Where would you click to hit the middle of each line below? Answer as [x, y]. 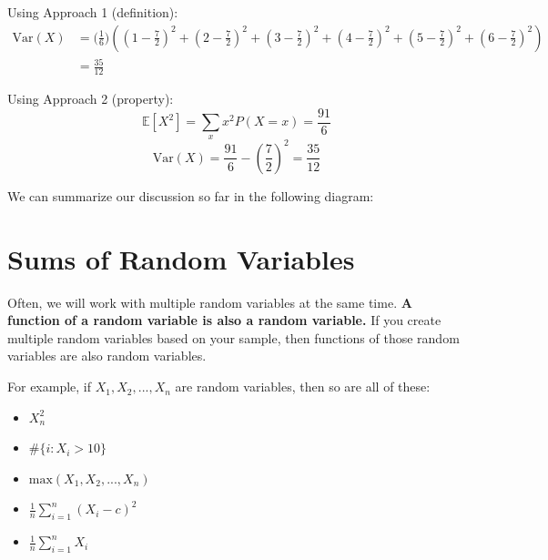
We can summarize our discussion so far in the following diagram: [191, 195]
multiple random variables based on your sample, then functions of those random [233, 337]
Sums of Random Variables [181, 258]
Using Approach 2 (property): [91, 98]
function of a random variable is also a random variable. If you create [224, 320]
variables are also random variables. [107, 356]
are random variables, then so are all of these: [303, 387]
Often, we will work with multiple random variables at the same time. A [210, 302]
